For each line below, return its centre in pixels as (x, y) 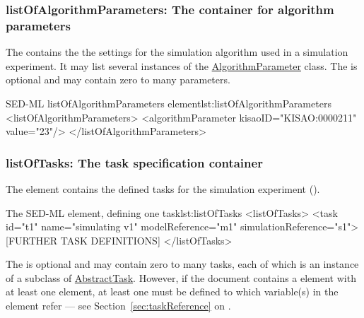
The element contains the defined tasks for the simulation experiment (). (163, 188)
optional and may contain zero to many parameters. (118, 79)
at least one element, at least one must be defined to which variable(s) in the (172, 291)
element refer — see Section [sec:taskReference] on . (118, 306)
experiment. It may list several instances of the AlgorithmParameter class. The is (182, 65)
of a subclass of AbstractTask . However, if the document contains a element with (181, 277)
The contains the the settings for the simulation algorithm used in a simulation (177, 52)
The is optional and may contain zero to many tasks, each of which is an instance (182, 264)
